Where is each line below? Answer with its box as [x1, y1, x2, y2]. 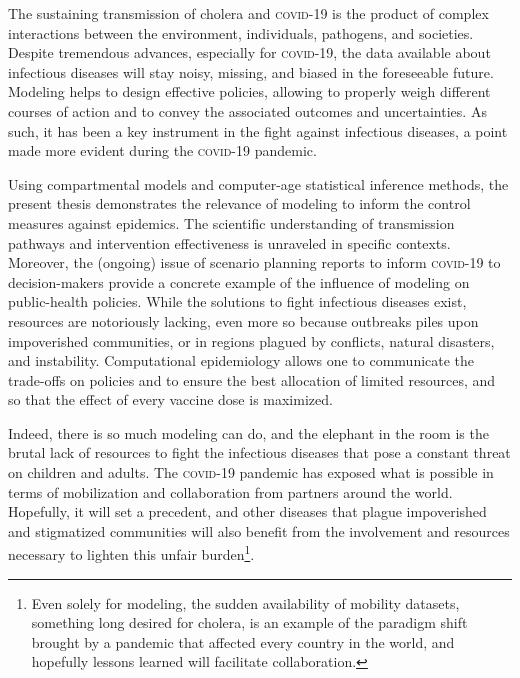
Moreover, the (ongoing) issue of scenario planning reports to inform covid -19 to [8, 252, 501, 273]
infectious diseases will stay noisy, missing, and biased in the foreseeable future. [8, 61, 494, 82]
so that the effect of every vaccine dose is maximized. [8, 389, 333, 410]
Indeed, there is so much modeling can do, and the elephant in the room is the [8, 422, 489, 443]
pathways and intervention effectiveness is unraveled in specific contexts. [8, 232, 451, 253]
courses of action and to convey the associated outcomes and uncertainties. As [8, 100, 487, 121]
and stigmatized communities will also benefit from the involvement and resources [8, 520, 510, 541]
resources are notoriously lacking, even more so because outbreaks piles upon [8, 310, 479, 331]
